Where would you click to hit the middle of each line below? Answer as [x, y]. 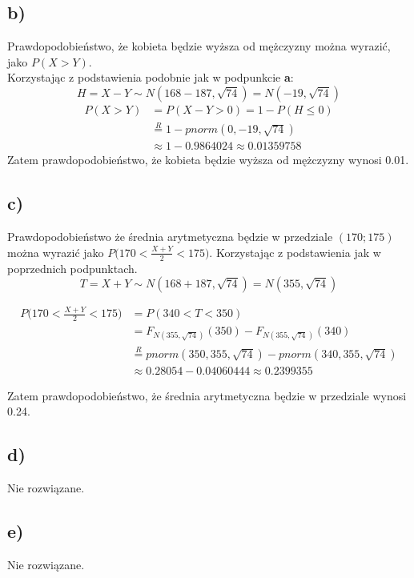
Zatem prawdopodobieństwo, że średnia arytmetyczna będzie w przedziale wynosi [207, 395]
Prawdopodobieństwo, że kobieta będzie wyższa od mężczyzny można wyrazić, [199, 46]
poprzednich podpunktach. [72, 268]
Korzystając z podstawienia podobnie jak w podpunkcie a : [151, 77]
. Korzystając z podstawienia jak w [295, 252]
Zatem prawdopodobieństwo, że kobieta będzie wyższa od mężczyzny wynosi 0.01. [208, 160]
